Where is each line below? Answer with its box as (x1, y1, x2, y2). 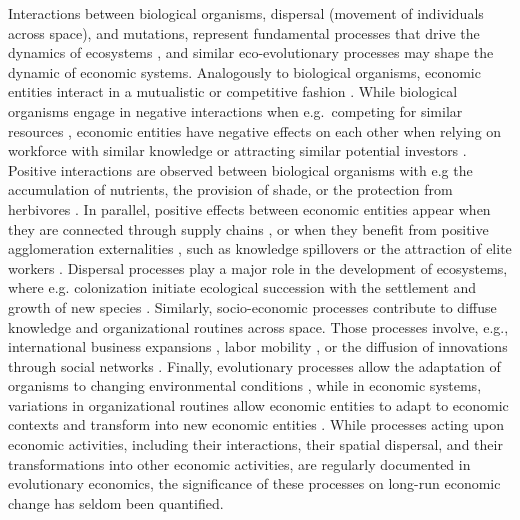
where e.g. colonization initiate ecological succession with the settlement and (8, 277, 477, 298)
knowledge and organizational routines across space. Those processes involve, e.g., (8, 316, 509, 337)
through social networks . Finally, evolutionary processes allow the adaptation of (8, 355, 501, 376)
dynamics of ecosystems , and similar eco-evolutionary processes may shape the (8, 42, 494, 63)
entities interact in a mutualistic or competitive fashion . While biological (8, 81, 458, 102)
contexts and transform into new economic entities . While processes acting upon (8, 414, 505, 435)
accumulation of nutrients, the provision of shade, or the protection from (8, 179, 453, 200)
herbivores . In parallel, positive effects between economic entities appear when (8, 198, 491, 219)
